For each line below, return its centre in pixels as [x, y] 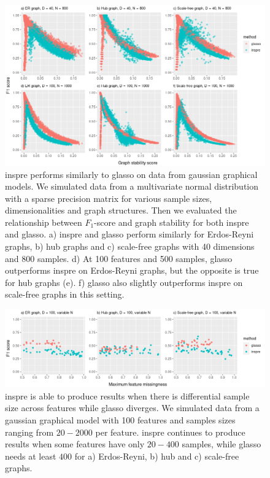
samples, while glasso [222, 444]
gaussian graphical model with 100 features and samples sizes [120, 420]
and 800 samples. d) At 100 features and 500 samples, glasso [119, 258]
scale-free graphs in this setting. [65, 294]
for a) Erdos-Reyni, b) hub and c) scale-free [157, 456]
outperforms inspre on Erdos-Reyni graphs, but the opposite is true [132, 270]
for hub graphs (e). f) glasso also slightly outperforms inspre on [124, 282]
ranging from [29, 432]
